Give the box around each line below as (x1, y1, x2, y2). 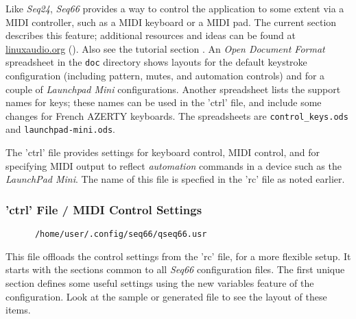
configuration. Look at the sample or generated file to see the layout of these (5, 289, 327, 303)
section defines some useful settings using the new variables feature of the (5, 275, 314, 290)
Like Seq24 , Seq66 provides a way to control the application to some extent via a (5, 1, 344, 15)
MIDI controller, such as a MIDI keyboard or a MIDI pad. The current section (5, 14, 337, 29)
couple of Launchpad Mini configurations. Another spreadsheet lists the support (5, 81, 341, 96)
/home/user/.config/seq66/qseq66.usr (34, 229, 207, 240)
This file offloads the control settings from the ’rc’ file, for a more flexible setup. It (5, 248, 351, 263)
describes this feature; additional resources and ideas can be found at (5, 28, 296, 42)
